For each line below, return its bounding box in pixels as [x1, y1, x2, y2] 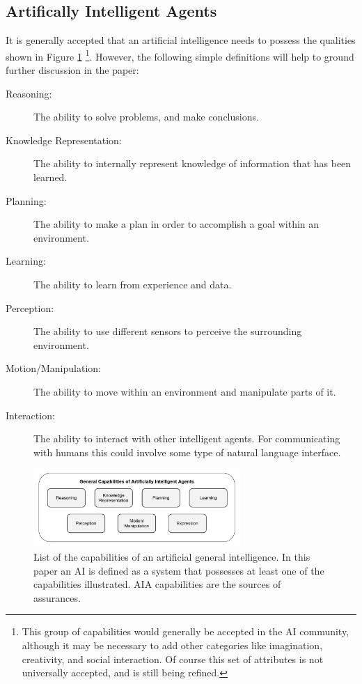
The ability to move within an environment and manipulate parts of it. [33, 384, 336, 398]
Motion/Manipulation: [6, 361, 101, 375]
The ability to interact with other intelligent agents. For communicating [33, 431, 340, 446]
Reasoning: [6, 86, 52, 100]
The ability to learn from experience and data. [33, 277, 232, 291]
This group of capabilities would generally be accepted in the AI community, [22, 624, 349, 639]
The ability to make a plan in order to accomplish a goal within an [33, 217, 320, 231]
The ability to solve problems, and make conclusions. [33, 109, 259, 124]
